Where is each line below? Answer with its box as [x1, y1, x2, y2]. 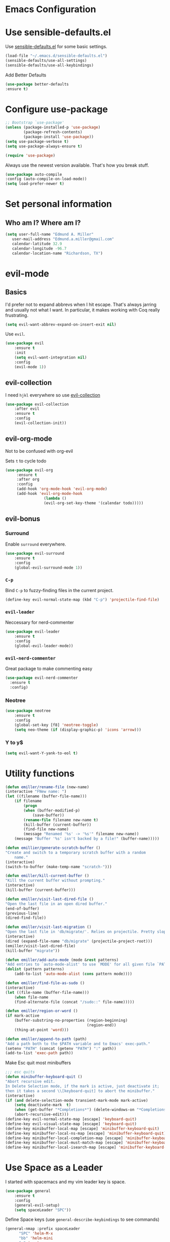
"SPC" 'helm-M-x [18, 1231, 53, 1236]
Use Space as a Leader [5, 1162, 103, 1174]
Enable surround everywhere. [5, 541, 66, 548]
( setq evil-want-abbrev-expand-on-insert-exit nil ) [5, 322, 116, 327]
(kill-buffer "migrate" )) [5, 948, 60, 953]
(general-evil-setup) [14, 1202, 60, 1208]
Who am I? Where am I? [5, 218, 81, 227]
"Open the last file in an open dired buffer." [5, 901, 108, 906]
